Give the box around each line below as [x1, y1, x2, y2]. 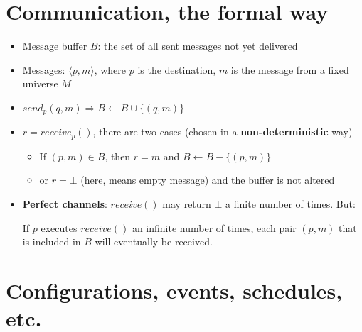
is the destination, [137, 62, 216, 77]
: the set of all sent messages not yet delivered [97, 38, 298, 53]
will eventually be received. [95, 234, 213, 249]
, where [94, 62, 127, 77]
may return [162, 197, 211, 211]
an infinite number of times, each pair [132, 220, 297, 235]
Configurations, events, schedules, [6, 275, 343, 304]
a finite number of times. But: [225, 197, 356, 211]
